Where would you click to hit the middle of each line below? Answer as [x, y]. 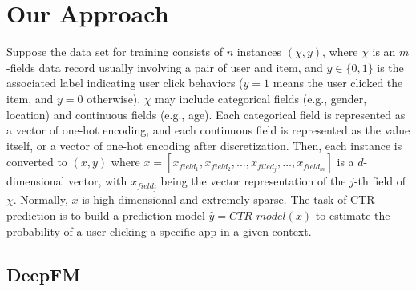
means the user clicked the [338, 83]
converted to [37, 162]
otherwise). [114, 98]
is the [390, 67]
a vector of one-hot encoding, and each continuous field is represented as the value [208, 130]
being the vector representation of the [253, 181]
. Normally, [40, 199]
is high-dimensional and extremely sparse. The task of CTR [228, 199]
